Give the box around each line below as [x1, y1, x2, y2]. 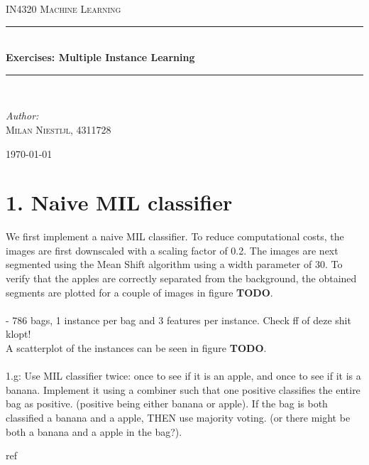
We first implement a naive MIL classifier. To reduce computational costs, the [6, 229, 344, 244]
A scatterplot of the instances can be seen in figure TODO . [6, 341, 267, 356]
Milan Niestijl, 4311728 [6, 122, 111, 137]
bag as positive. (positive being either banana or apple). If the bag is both [6, 396, 328, 411]
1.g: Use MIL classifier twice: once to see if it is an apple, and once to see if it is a [6, 368, 361, 383]
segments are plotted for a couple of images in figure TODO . [6, 284, 273, 299]
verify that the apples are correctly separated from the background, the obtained [6, 271, 357, 286]
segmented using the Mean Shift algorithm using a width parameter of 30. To [6, 257, 343, 272]
